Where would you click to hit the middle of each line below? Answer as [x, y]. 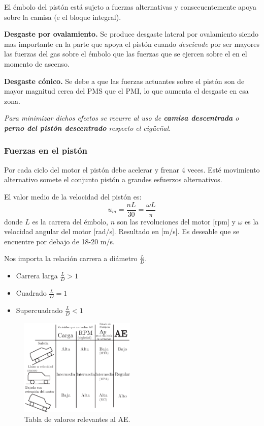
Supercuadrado [39, 310]
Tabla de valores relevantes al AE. [77, 419]
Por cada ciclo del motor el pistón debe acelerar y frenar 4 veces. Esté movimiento [132, 169]
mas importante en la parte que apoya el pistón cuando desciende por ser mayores [132, 44]
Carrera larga [37, 276]
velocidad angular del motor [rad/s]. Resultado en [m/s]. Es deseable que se [122, 231]
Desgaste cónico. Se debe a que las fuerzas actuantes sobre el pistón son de [124, 81]
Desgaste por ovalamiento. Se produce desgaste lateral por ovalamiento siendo [131, 34]
